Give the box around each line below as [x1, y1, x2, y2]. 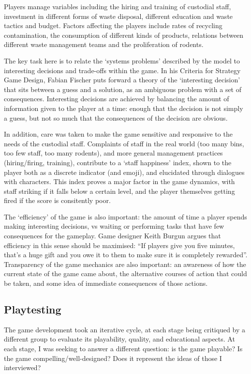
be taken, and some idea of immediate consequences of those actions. [4, 278, 208, 288]
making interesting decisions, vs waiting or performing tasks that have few [4, 221, 224, 231]
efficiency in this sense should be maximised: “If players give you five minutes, [4, 240, 235, 250]
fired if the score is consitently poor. [4, 195, 111, 205]
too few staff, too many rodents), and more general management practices [4, 148, 223, 158]
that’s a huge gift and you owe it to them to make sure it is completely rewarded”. [4, 249, 248, 260]
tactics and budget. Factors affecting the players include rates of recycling [4, 20, 222, 31]
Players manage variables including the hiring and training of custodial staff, [4, 1, 231, 11]
